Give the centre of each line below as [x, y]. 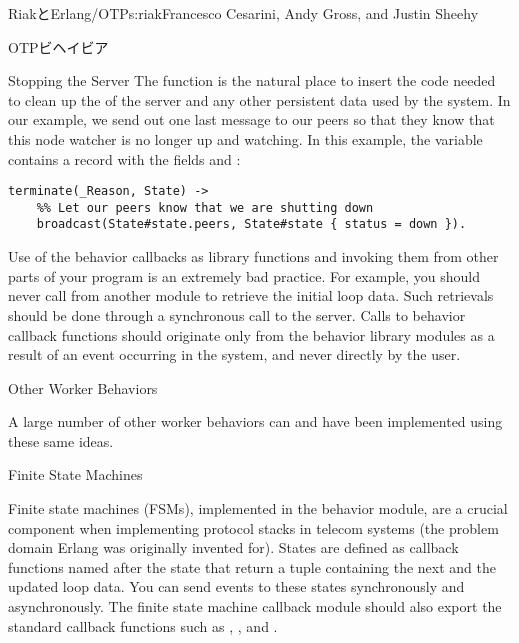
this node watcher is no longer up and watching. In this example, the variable [245, 138]
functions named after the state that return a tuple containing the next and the [252, 566]
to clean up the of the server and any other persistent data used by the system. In [259, 99]
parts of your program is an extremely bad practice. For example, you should [244, 275]
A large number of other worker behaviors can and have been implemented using [255, 421]
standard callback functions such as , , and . [143, 625]
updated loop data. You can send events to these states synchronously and [236, 586]
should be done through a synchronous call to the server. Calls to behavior [237, 314]
